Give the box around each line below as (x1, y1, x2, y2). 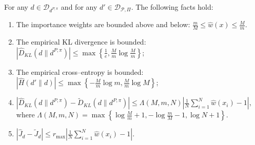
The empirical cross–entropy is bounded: (16, 66, 144, 77)
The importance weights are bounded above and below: (16, 19, 190, 30)
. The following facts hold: (131, 2, 213, 12)
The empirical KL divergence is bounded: (16, 36, 146, 47)
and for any (61, 2, 97, 12)
